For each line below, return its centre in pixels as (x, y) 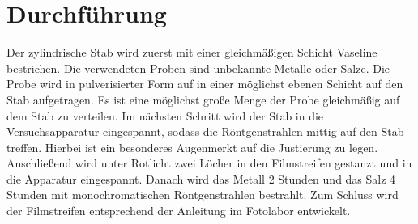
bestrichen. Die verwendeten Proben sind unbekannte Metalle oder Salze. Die (198, 68)
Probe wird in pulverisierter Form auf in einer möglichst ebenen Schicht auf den (205, 84)
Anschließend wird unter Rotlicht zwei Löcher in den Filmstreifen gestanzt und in (209, 163)
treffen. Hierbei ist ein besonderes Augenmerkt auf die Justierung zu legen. (192, 147)
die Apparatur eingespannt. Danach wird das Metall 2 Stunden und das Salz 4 (201, 178)
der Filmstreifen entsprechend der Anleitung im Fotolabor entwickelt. (179, 211)
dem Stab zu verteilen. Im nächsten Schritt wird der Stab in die (165, 115)
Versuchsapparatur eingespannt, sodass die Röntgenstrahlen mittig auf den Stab (205, 131)
